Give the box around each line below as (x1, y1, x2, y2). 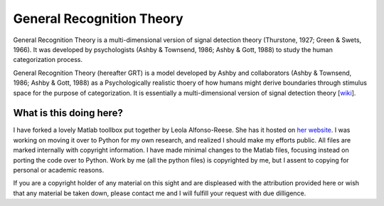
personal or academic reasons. (13, 165, 105, 174)
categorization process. (13, 56, 83, 64)
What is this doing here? (13, 107, 124, 119)
